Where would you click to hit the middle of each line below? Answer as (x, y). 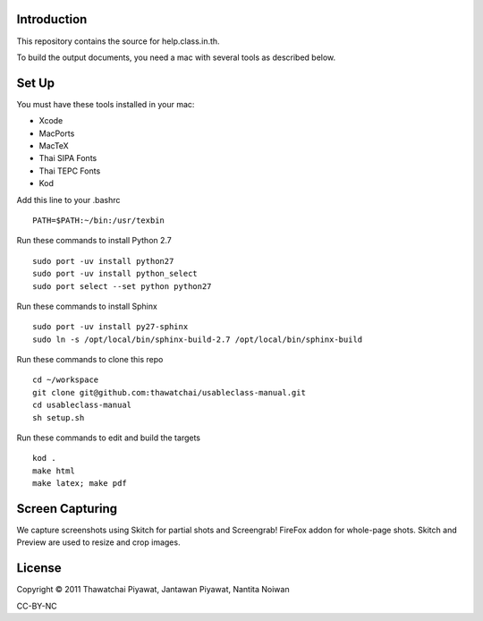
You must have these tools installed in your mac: (106, 104)
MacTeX (54, 145)
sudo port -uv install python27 (103, 261)
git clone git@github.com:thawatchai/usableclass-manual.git (169, 392)
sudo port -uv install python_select (115, 274)
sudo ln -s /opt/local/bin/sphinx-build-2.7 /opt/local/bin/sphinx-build (198, 339)
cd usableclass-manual (82, 405)
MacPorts (57, 133)
